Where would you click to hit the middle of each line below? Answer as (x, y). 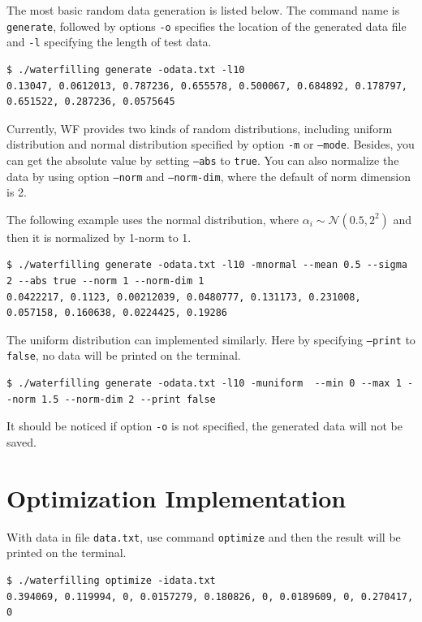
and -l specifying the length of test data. (109, 42)
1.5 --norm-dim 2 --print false (128, 399)
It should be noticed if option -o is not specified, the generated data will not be (205, 426)
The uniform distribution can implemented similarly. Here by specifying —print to (211, 339)
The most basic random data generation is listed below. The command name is (203, 10)
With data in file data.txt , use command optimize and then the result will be (204, 536)
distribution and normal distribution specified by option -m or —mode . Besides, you (211, 144)
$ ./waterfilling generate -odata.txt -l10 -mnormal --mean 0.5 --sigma (207, 265)
